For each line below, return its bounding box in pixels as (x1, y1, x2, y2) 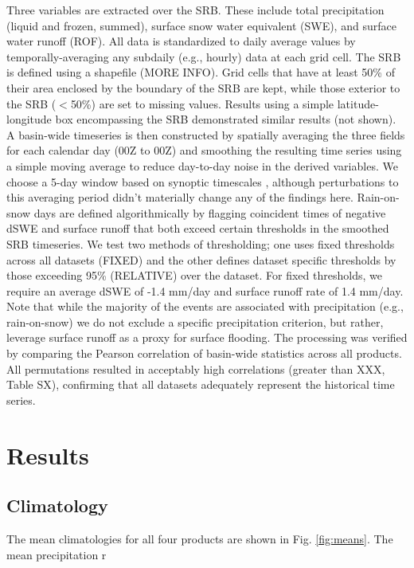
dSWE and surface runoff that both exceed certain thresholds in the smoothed (6, 220, 389, 237)
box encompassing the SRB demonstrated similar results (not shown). (55, 111, 396, 127)
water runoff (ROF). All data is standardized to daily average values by (6, 33, 356, 49)
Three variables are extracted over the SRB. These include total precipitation (6, 2, 385, 18)
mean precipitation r (6, 546, 107, 562)
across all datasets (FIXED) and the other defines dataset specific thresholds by (6, 251, 396, 268)
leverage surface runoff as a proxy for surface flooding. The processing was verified (6, 329, 408, 346)
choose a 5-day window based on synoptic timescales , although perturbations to (6, 173, 399, 190)
